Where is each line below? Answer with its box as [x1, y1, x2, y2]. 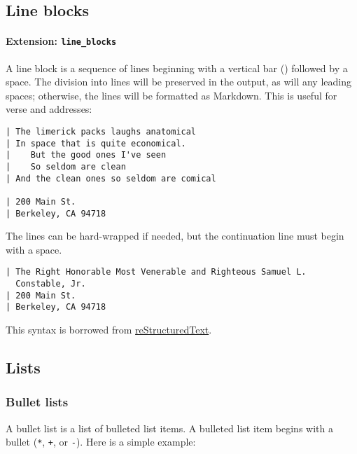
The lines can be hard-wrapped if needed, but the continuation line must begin [6, 228, 344, 243]
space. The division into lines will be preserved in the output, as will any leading [6, 74, 351, 89]
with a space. [6, 242, 62, 256]
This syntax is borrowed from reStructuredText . [6, 322, 212, 337]
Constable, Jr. [15, 279, 86, 289]
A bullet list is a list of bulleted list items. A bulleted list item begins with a [6, 420, 333, 435]
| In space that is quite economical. [6, 138, 186, 149]
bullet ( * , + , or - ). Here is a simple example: [6, 434, 196, 449]
